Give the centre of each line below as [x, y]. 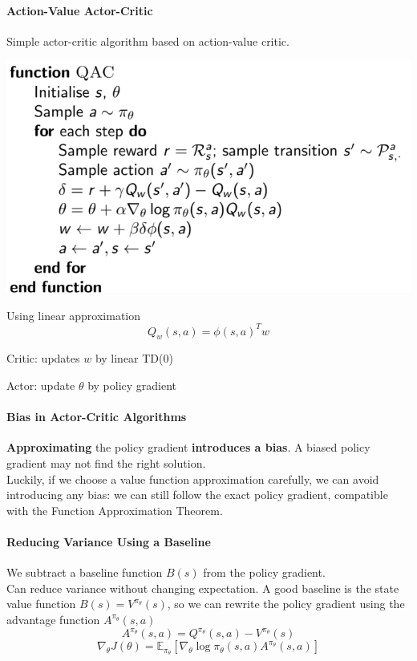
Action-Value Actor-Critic [80, 10]
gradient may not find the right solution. [106, 463]
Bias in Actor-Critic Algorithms [97, 417]
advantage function [53, 619]
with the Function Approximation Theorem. [115, 510]
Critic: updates [43, 358]
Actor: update [41, 385]
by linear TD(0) [134, 358]
